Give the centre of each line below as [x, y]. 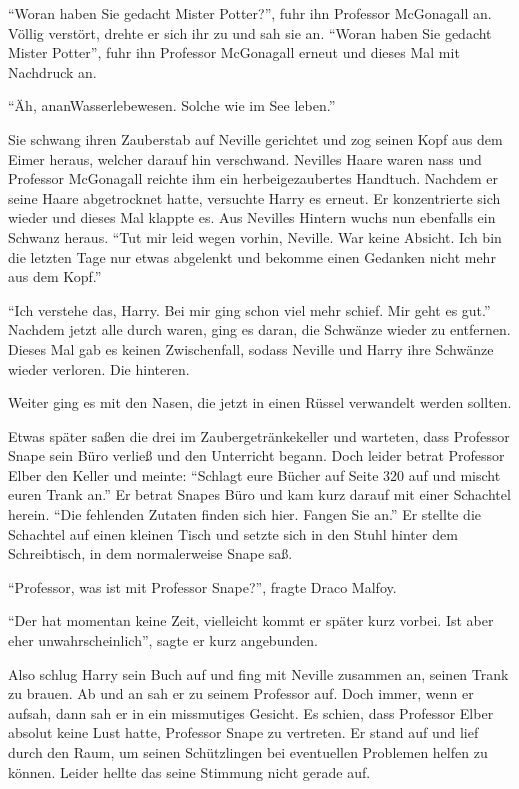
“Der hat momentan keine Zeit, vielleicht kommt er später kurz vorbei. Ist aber [251, 620]
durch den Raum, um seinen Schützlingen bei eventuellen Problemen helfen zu [248, 752]
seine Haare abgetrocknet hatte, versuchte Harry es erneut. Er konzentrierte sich [254, 197]
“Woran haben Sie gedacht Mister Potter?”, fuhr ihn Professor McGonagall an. [250, 13]
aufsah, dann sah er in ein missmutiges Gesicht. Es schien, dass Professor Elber [251, 712]
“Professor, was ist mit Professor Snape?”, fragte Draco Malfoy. [202, 586]
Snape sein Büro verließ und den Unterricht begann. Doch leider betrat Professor [256, 455]
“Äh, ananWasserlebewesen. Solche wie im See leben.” [172, 105]
